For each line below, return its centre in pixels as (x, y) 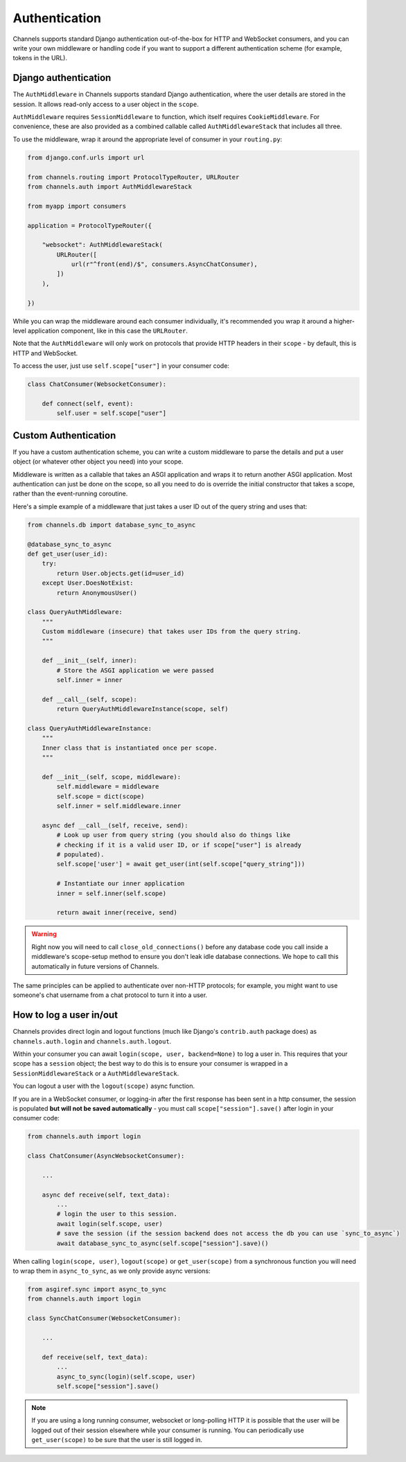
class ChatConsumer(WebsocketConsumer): (97, 384)
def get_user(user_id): (68, 554)
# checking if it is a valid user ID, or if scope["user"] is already (179, 845)
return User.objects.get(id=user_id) (121, 573)
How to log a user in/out (65, 1015)
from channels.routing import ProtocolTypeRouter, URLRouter (133, 177)
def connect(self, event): (88, 403)
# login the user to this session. (117, 1214)
